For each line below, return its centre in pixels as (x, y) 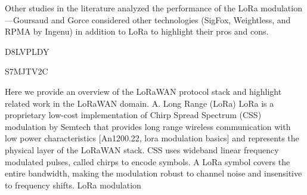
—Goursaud (27, 19)
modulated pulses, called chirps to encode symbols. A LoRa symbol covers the (148, 161)
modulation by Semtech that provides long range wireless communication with (148, 126)
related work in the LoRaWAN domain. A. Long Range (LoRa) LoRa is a (139, 103)
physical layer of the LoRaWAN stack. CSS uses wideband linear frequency (142, 149)
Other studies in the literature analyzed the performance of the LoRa (131, 8)
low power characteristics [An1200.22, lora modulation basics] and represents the (152, 138)
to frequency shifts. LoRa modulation (73, 185)
